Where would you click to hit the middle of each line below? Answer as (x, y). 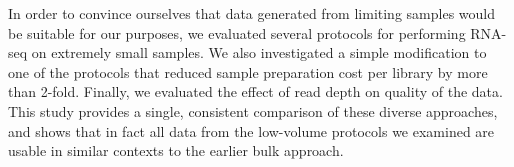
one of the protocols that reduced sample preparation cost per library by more (248, 71)
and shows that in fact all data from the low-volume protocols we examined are (251, 130)
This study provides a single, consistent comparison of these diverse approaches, (253, 110)
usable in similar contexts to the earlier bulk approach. (176, 150)
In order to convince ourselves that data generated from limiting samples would (251, 13)
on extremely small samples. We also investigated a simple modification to (259, 52)
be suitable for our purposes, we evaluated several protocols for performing (237, 32)
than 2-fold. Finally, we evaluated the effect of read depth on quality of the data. (255, 91)
